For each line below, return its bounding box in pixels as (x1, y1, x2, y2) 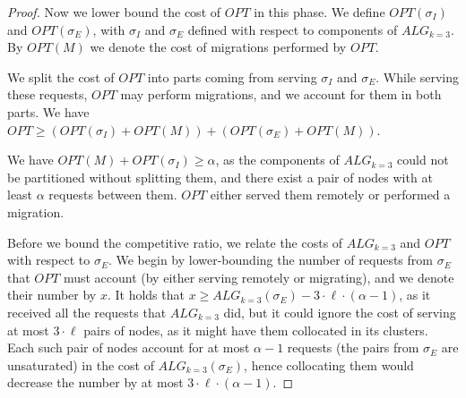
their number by (7, 285, 97, 304)
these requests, (7, 85, 88, 104)
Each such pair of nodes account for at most (7, 338, 250, 357)
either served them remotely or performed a (210, 185, 451, 204)
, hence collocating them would (244, 355, 414, 374)
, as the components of (215, 150, 340, 169)
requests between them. (48, 185, 177, 204)
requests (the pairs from (287, 338, 419, 357)
